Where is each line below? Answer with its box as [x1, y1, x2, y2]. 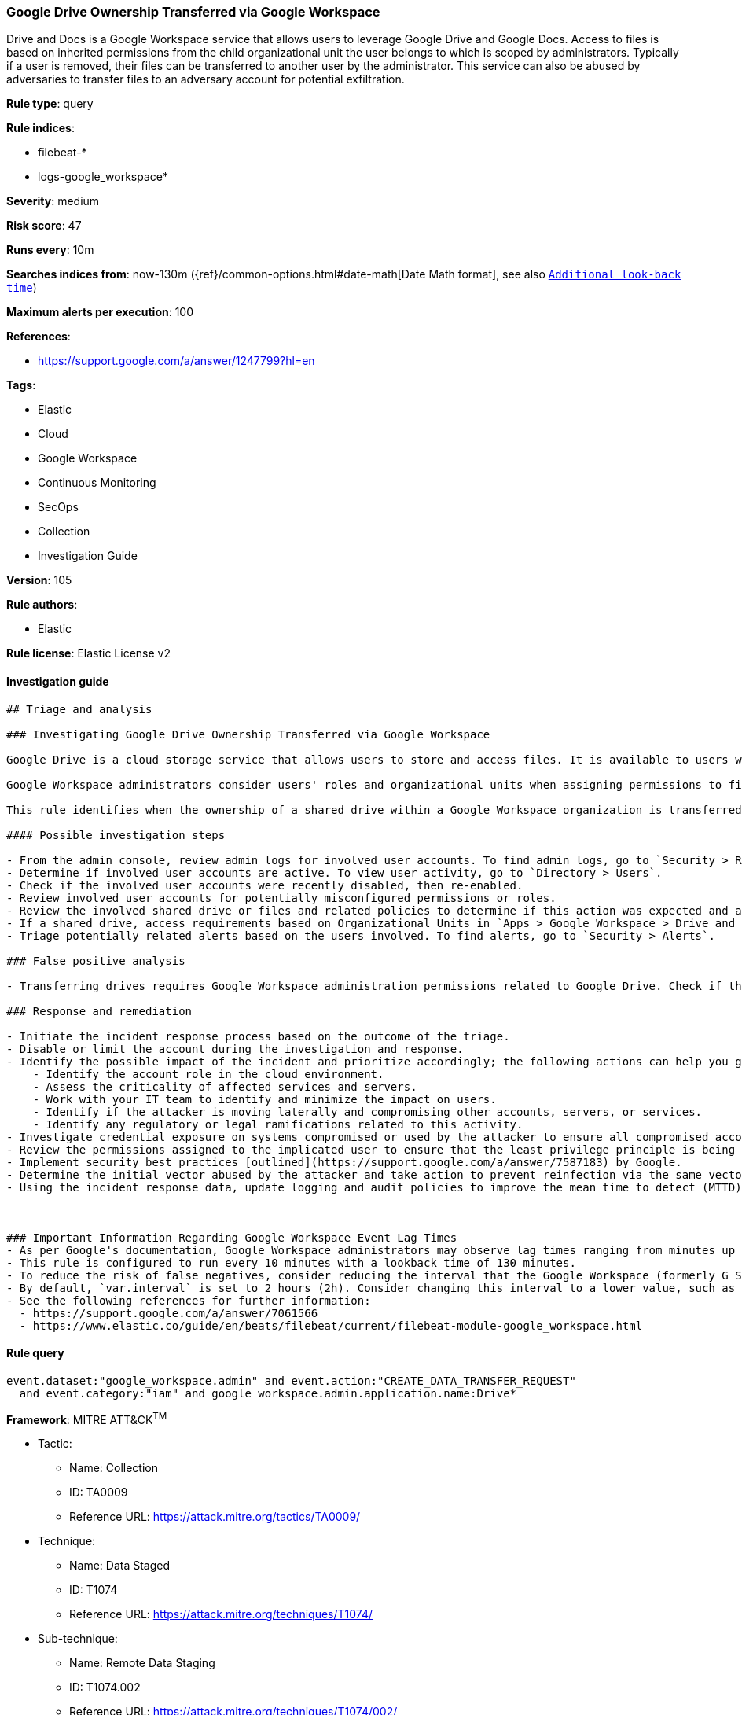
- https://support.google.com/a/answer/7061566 [19, 1306, 318, 1319]
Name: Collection [69, 1461, 159, 1475]
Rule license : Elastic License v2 [6, 646, 171, 661]
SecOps [38, 500, 79, 514]
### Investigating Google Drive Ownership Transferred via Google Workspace [6, 727, 490, 741]
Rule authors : [6, 598, 78, 612]
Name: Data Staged [69, 1559, 171, 1573]
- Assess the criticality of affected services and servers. [32, 1080, 417, 1093]
